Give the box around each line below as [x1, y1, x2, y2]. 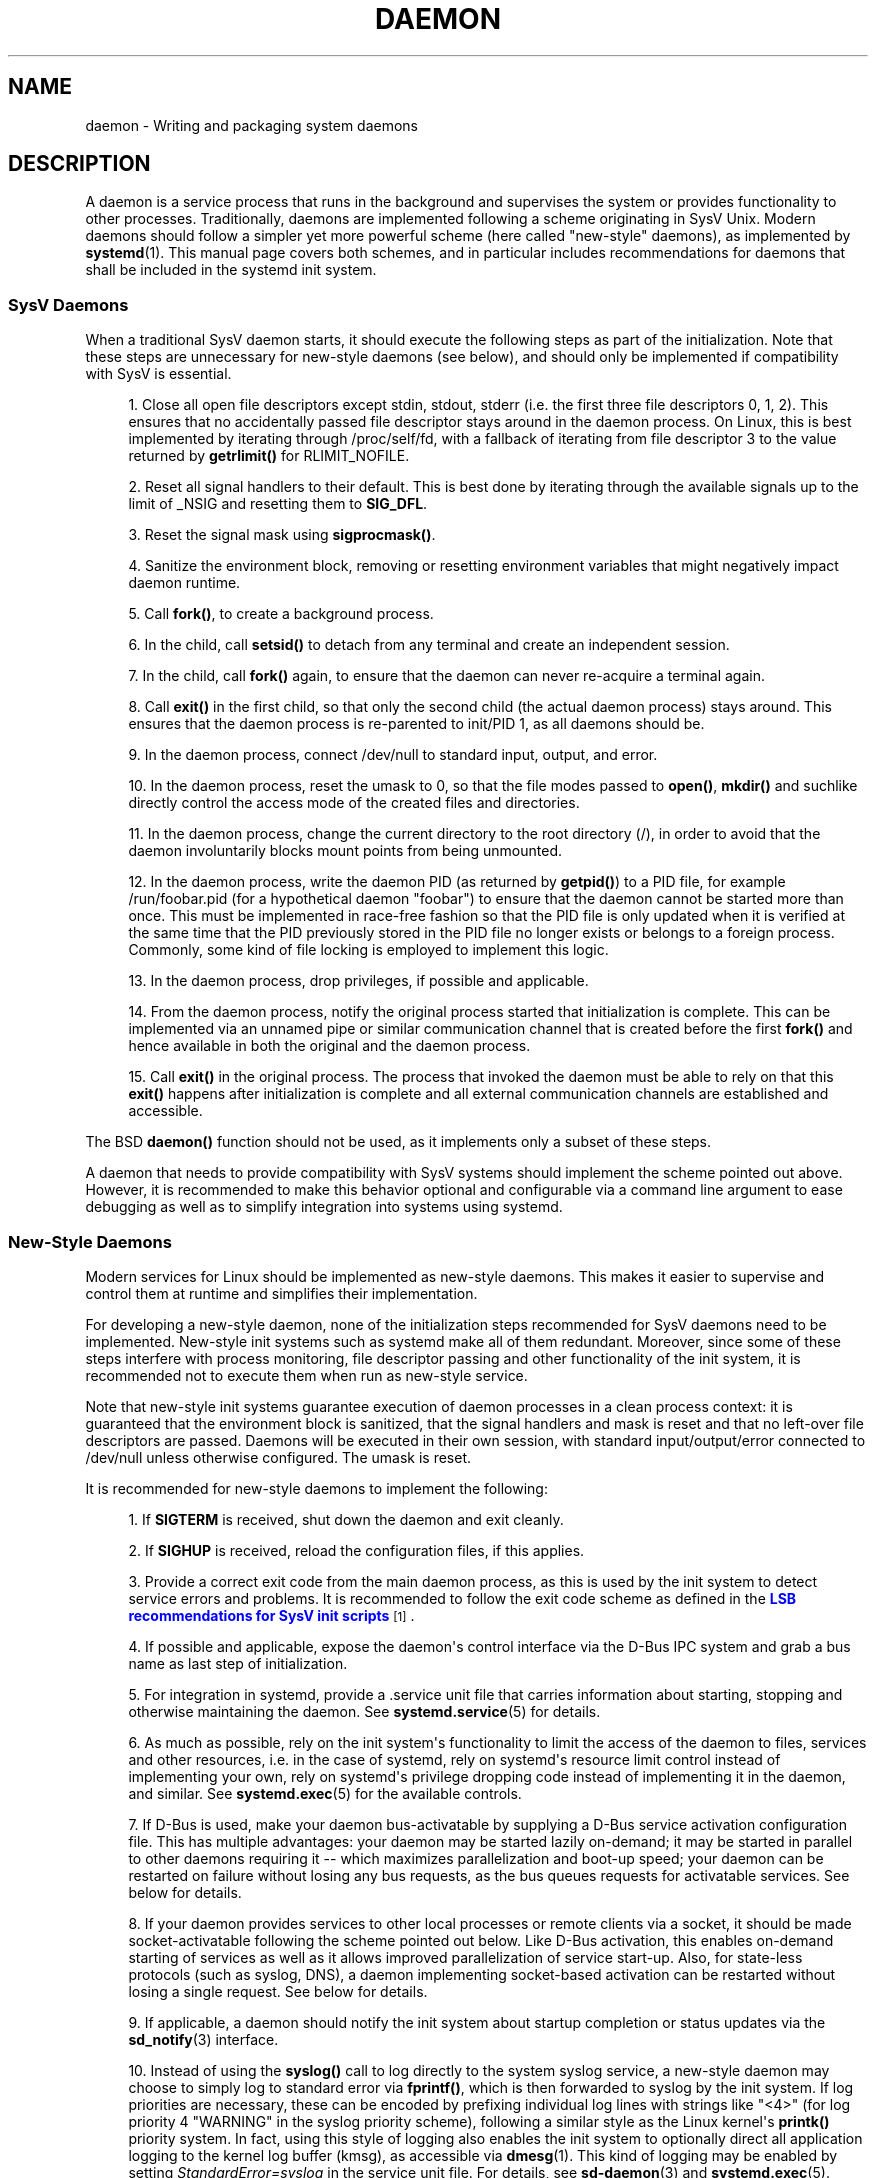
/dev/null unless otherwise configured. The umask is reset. [85, 1448, 471, 1466]
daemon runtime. [128, 574, 241, 592]
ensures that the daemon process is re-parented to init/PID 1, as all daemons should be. [128, 715, 705, 733]
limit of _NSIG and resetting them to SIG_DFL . [128, 495, 428, 513]
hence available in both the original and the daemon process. [128, 1037, 531, 1055]
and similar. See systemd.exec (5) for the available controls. [128, 1784, 522, 1802]
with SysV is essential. [85, 365, 232, 383]
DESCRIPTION [8, 151, 151, 177]
